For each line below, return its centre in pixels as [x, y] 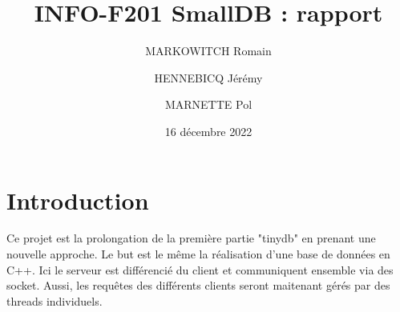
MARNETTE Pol [208, 104]
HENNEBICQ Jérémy [208, 77]
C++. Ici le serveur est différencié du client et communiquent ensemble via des [200, 269]
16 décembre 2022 [208, 131]
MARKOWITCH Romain [208, 51]
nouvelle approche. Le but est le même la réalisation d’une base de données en [198, 254]
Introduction [78, 200]
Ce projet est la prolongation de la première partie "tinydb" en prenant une [191, 238]
